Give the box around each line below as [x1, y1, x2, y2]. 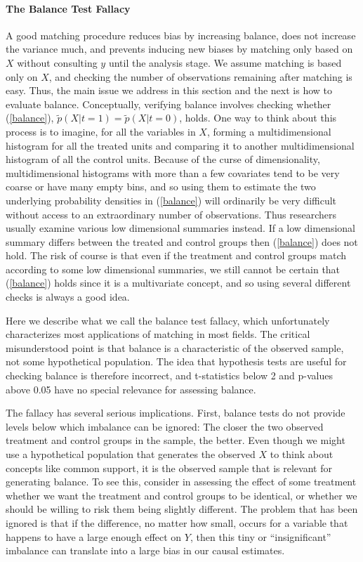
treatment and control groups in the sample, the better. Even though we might [6, 433, 345, 447]
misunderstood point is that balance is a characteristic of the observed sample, [6, 340, 344, 355]
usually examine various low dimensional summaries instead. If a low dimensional [6, 221, 355, 235]
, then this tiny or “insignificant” [190, 529, 331, 544]
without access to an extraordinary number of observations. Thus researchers [6, 207, 337, 221]
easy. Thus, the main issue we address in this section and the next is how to [6, 83, 333, 98]
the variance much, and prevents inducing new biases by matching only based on [6, 41, 353, 56]
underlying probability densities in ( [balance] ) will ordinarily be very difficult [6, 192, 337, 207]
